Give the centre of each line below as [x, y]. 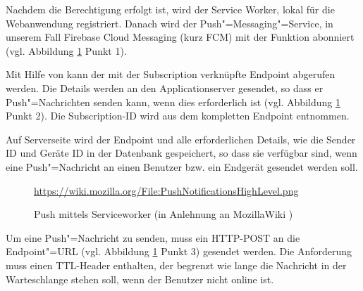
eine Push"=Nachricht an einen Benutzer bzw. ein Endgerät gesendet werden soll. [182, 166]
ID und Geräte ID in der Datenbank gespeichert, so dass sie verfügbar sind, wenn [181, 153]
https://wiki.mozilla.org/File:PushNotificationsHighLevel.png [166, 190]
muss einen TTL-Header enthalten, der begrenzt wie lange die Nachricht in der [176, 265]
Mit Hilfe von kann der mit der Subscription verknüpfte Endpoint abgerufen [171, 74]
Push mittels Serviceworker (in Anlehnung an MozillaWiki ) [164, 214]
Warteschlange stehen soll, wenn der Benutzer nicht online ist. [140, 279]
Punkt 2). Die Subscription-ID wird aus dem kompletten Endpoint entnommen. [178, 116]
